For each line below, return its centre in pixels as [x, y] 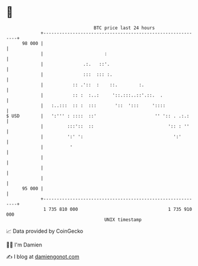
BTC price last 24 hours [124, 28]
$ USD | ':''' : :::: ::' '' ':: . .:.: [98, 116]
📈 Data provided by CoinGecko [45, 231]
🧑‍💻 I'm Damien [24, 245]
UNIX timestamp [123, 219]
